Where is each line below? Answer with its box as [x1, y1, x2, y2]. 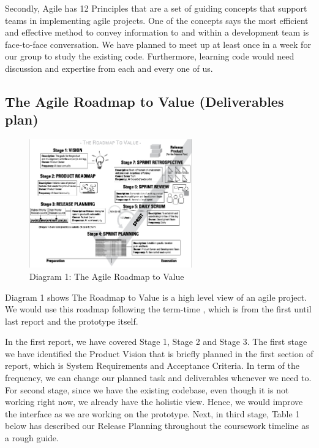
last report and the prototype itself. [5, 314, 138, 327]
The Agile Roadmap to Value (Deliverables [5, 91, 284, 110]
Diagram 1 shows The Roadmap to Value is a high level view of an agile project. [5, 290, 307, 303]
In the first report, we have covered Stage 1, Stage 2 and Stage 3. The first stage [5, 335, 307, 348]
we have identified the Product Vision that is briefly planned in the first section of [5, 347, 313, 360]
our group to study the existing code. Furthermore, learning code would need [5, 50, 295, 63]
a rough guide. [5, 431, 59, 444]
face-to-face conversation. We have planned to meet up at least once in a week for [5, 37, 311, 50]
